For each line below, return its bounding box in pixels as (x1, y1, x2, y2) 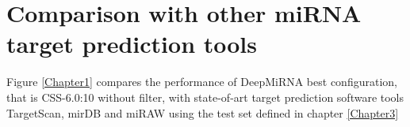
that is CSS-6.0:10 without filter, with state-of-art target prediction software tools (6, 88, 404, 105)
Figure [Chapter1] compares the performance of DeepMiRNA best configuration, (6, 73, 397, 90)
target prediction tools (6, 28, 258, 60)
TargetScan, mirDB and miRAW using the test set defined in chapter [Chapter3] (6, 104, 399, 121)
